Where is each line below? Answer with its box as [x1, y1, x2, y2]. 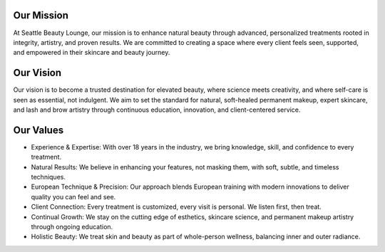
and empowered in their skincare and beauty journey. [13, 48, 170, 57]
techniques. [31, 173, 66, 182]
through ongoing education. [31, 223, 113, 231]
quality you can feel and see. [31, 192, 116, 201]
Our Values [13, 124, 64, 136]
